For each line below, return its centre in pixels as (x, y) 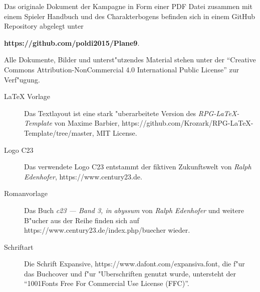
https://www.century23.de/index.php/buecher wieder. (107, 230)
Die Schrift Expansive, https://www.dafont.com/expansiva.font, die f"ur (135, 264)
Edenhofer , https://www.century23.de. (83, 176)
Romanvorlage (26, 193)
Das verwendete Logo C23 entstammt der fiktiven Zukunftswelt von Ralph (138, 167)
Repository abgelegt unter (44, 26)
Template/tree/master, (59, 132)
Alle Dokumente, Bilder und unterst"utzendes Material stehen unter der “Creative (130, 60)
